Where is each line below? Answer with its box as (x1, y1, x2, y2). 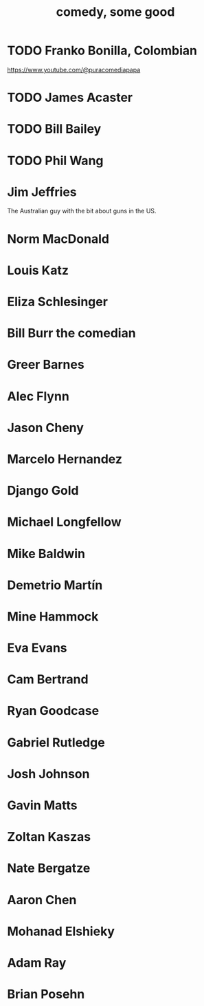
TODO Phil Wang (7, 153, 104, 169)
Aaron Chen (7, 892, 77, 908)
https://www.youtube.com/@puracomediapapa (7, 65, 141, 74)
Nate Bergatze (7, 861, 91, 876)
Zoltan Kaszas (7, 829, 91, 845)
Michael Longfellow (7, 514, 122, 530)
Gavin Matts (7, 798, 78, 813)
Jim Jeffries (7, 184, 77, 200)
